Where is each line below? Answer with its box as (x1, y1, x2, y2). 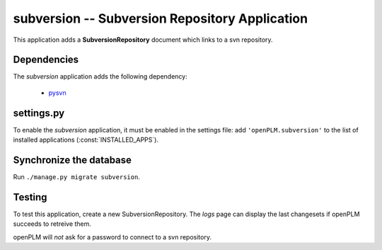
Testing (13, 191, 47, 203)
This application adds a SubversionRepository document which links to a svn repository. (13, 35, 273, 44)
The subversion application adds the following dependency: (13, 72, 187, 81)
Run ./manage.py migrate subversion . (13, 173, 141, 181)
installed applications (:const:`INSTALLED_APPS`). (13, 135, 159, 144)
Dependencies (13, 54, 79, 66)
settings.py (13, 107, 65, 119)
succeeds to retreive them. (13, 220, 92, 228)
